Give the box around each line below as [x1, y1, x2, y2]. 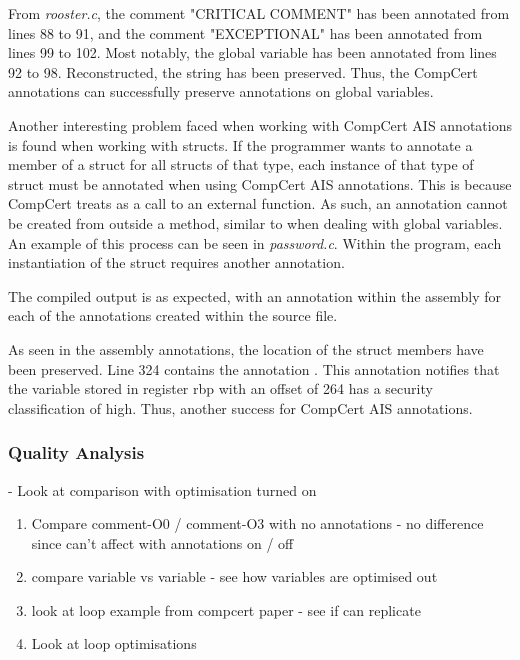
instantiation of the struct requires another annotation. [8, 252, 345, 273]
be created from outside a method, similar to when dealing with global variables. [8, 212, 503, 233]
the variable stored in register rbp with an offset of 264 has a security [8, 378, 433, 399]
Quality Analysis [8, 440, 145, 465]
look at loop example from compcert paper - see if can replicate [31, 599, 421, 620]
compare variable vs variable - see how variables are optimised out [31, 566, 438, 587]
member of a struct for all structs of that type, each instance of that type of [8, 154, 474, 175]
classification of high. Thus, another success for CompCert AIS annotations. [8, 397, 473, 418]
